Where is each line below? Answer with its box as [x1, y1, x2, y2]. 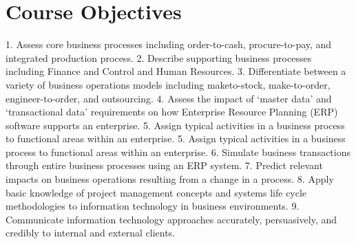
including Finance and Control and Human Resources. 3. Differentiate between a [6, 64, 346, 78]
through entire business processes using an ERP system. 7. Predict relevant [6, 158, 323, 173]
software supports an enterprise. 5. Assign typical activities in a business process [6, 118, 345, 132]
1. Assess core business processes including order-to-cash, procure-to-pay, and [6, 37, 332, 52]
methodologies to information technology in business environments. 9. [6, 199, 300, 213]
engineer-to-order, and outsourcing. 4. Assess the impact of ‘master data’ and [6, 91, 332, 105]
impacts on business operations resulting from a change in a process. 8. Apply [6, 172, 334, 186]
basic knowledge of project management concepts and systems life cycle [6, 185, 307, 199]
